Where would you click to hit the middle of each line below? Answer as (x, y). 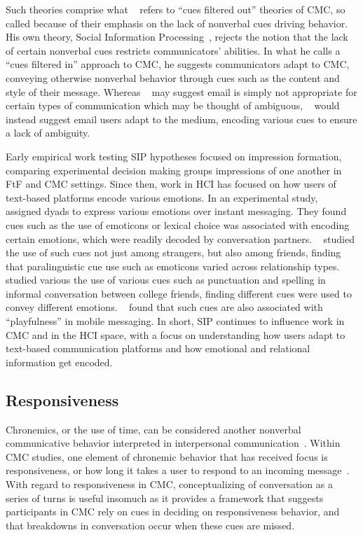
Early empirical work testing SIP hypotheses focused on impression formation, (174, 156)
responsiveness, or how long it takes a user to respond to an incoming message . (178, 470)
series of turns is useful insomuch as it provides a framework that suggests (165, 498)
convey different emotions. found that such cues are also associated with (164, 307)
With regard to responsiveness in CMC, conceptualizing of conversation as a (169, 484)
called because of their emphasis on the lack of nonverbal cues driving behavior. (177, 23)
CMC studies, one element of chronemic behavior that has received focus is (167, 456)
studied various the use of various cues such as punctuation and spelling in (166, 280)
